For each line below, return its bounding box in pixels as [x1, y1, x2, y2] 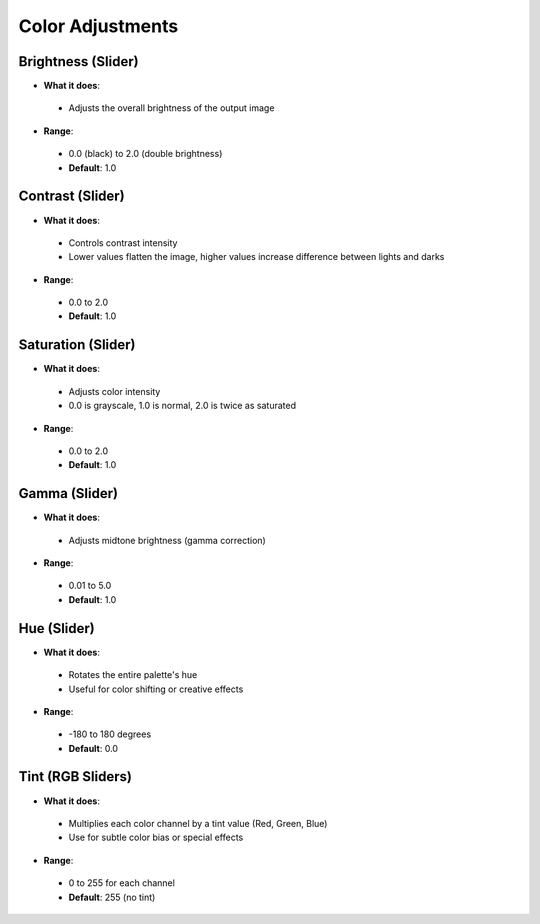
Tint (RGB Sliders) [18, 768, 132, 785]
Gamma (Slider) [18, 485, 119, 502]
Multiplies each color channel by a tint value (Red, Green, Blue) [68, 817, 328, 829]
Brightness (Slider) [18, 53, 139, 70]
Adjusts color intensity [68, 385, 161, 397]
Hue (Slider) [18, 620, 95, 637]
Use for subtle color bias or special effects [68, 831, 244, 844]
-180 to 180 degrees [68, 728, 152, 740]
